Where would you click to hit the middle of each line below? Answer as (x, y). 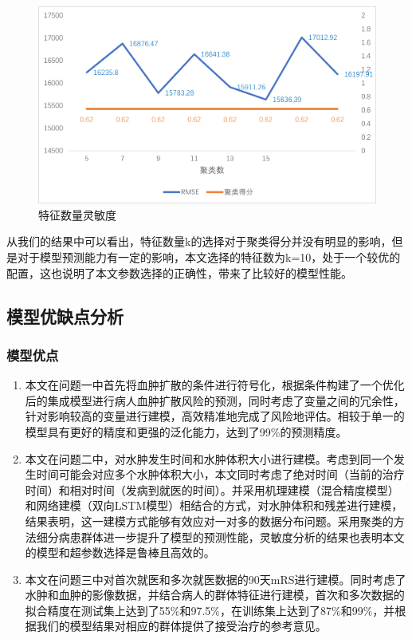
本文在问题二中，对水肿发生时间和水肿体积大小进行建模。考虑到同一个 (209, 458)
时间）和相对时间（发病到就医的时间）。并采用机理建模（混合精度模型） (212, 489)
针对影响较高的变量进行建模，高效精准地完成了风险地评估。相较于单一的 (215, 416)
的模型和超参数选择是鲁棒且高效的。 (120, 552)
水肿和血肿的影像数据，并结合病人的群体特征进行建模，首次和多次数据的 (215, 595)
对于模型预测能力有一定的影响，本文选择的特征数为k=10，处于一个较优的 (209, 256)
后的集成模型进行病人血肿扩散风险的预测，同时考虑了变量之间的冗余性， (215, 400)
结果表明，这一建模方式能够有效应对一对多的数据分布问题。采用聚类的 (209, 521)
